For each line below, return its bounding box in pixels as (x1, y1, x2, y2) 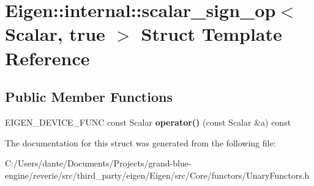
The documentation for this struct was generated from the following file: (5, 136, 276, 149)
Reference (5, 45, 90, 70)
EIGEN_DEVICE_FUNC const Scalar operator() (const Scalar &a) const (5, 115, 291, 128)
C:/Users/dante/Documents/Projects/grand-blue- (5, 157, 192, 170)
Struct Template (141, 21, 282, 46)
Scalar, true (5, 21, 105, 46)
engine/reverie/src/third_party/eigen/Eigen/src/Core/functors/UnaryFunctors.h (5, 168, 310, 181)
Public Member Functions (5, 87, 173, 106)
